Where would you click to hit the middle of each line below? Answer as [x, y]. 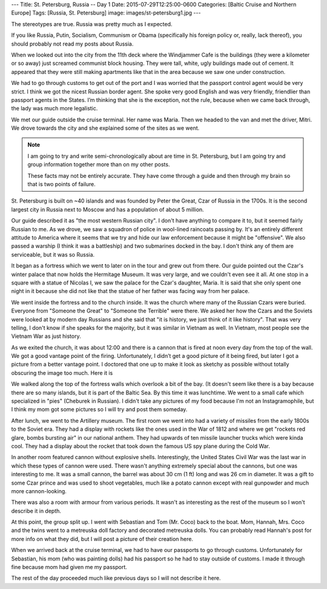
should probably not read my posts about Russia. [72, 44]
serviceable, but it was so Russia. [53, 254]
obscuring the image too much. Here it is [62, 372]
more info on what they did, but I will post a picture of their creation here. [102, 539]
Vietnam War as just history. [46, 336]
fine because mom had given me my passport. [69, 567]
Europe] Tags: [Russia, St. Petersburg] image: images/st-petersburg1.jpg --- [106, 13]
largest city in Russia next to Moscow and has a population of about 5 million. [107, 209]
